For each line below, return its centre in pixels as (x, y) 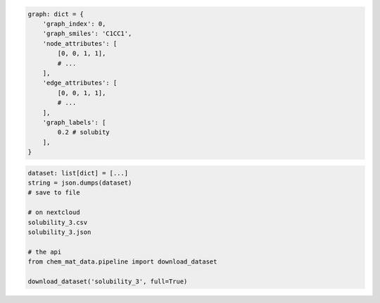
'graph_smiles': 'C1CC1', (87, 34)
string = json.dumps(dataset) (80, 183)
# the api (45, 252)
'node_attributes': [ (80, 43)
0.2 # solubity (84, 132)
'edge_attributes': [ (80, 83)
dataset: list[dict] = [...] (78, 173)
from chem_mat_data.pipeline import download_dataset (122, 262)
